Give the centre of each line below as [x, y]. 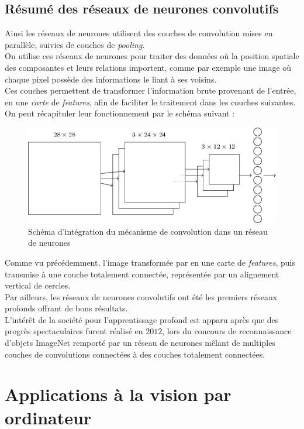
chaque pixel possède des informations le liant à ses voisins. [111, 79]
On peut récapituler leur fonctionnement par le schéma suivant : [120, 113]
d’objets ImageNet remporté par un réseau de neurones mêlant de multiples [140, 343]
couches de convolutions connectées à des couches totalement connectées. [135, 354]
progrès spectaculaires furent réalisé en [74, 331]
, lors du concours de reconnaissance [227, 331]
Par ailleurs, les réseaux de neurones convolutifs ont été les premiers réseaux [141, 296]
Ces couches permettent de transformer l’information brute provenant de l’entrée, [151, 90]
